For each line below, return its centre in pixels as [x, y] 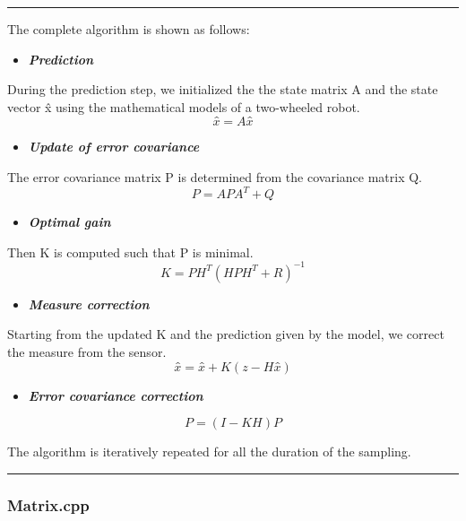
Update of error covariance [114, 147]
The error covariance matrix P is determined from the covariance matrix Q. [215, 176]
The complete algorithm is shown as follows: [129, 29]
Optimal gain [69, 222]
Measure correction [89, 304]
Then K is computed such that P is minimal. [130, 252]
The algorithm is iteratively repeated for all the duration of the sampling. [209, 452]
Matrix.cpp [48, 504]
